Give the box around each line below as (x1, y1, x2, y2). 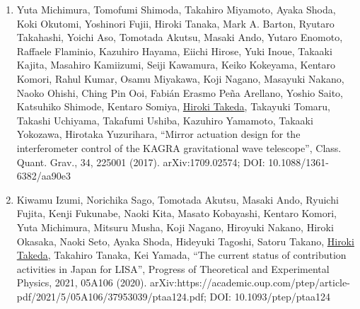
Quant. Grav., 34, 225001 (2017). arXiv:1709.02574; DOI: (16, 154, 265, 169)
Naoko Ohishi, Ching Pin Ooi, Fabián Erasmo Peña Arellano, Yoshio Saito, (16, 85, 344, 100)
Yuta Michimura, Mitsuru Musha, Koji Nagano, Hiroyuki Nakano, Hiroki (16, 219, 334, 234)
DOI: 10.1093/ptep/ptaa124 (209, 288, 331, 303)
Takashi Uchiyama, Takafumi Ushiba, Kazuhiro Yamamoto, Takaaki (16, 112, 313, 127)
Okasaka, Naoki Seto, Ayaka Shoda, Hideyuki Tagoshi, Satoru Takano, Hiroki (16, 233, 354, 248)
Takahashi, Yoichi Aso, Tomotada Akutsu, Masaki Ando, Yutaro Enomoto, (16, 30, 343, 45)
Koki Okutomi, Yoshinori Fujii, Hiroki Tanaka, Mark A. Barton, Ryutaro (16, 16, 335, 30)
